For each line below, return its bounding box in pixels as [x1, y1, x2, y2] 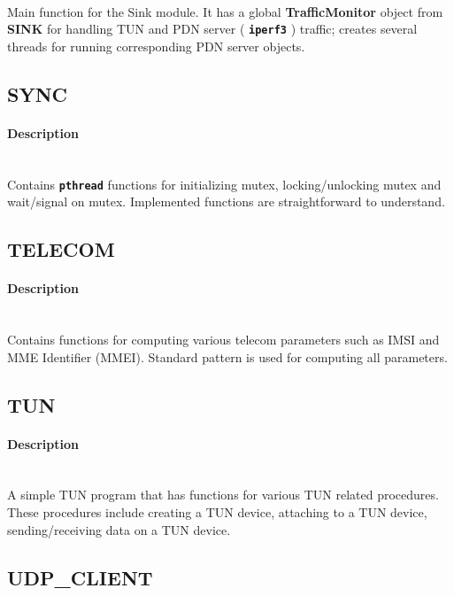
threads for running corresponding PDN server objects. [7, 36, 305, 55]
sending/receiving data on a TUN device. [7, 520, 231, 538]
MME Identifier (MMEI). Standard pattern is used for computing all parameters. [7, 347, 448, 366]
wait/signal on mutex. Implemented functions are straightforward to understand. [7, 192, 445, 211]
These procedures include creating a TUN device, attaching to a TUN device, [7, 502, 427, 521]
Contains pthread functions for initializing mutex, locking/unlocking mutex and [7, 174, 442, 193]
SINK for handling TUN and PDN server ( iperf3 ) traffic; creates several [7, 19, 418, 38]
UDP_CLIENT [7, 563, 153, 591]
